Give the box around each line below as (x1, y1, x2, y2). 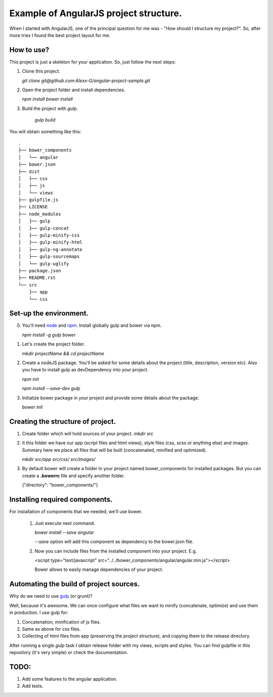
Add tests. (22, 683, 43, 689)
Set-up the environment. (9, 309, 88, 318)
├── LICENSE (18, 204, 48, 210)
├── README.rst (18, 275, 56, 281)
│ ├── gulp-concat (18, 225, 69, 231)
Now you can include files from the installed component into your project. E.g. (34, 548, 197, 554)
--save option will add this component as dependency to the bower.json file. (34, 538, 194, 545)
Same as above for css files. (22, 626, 81, 632)
